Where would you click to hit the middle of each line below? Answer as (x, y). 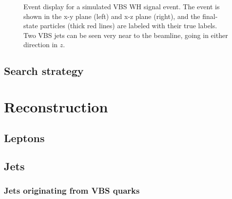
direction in (41, 45)
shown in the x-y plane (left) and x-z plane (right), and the (112, 16)
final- (210, 16)
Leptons (24, 137)
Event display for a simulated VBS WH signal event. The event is (122, 6)
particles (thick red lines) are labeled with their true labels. (129, 26)
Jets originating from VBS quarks (72, 190)
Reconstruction (56, 106)
